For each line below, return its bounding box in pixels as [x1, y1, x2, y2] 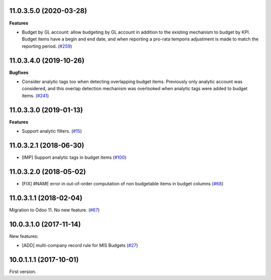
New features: [9, 233, 39, 239]
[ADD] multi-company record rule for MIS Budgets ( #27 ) [22, 242, 138, 248]
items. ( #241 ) [22, 93, 49, 99]
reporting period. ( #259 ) [22, 43, 72, 49]
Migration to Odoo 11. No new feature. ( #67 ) [9, 207, 100, 213]
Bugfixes [9, 69, 29, 75]
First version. [9, 268, 37, 274]
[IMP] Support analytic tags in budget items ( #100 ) [22, 154, 126, 160]
